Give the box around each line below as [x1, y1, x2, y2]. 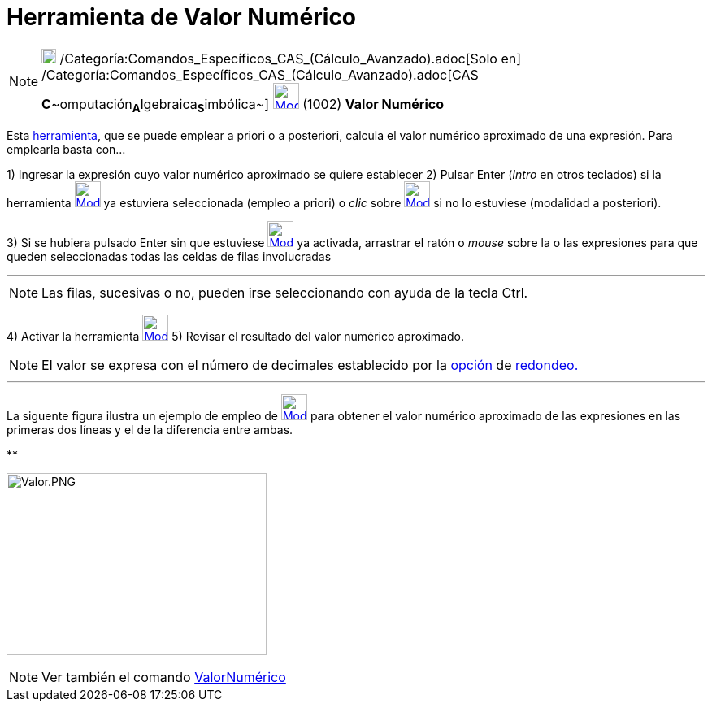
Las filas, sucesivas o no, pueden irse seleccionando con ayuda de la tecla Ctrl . [41, 284, 528, 301]
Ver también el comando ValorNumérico [41, 668, 286, 685]
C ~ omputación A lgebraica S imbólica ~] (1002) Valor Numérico [41, 95, 444, 115]
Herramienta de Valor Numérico [7, 3, 357, 31]
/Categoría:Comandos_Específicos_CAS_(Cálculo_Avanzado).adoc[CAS [41, 66, 479, 83]
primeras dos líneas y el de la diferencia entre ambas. [7, 422, 293, 437]
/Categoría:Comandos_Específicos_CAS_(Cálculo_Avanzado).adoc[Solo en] [59, 50, 522, 67]
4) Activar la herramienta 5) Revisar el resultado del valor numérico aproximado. [7, 328, 464, 343]
